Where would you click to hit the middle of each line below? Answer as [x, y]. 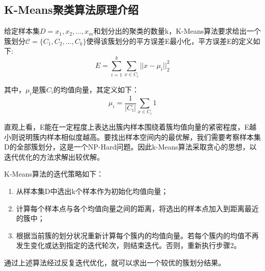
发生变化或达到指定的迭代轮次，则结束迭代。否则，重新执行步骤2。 [128, 245]
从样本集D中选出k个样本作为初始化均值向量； [92, 191]
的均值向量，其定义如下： [96, 89]
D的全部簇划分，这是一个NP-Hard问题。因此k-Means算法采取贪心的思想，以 [130, 147]
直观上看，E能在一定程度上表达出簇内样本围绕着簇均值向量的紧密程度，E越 [130, 126]
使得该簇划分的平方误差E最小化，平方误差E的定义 [170, 41]
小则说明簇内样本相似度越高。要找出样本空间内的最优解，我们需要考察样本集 [132, 137]
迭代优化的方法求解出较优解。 [54, 156]
